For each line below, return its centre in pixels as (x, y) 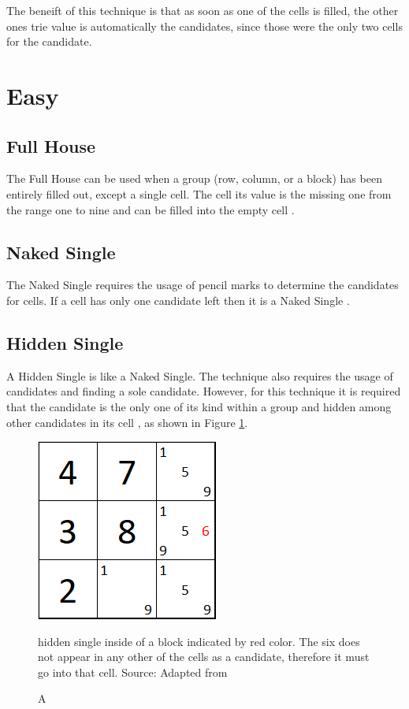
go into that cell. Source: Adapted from (133, 672)
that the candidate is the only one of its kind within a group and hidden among (199, 406)
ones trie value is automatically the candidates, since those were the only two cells (204, 26)
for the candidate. (49, 41)
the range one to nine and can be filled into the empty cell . (151, 209)
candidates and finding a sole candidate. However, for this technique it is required (204, 391)
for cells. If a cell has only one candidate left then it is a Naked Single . (178, 300)
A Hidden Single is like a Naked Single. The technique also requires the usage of (200, 375)
